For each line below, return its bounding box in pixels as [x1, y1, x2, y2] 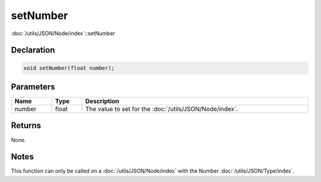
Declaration [11, 45, 55, 55]
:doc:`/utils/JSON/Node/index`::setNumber [11, 30, 115, 37]
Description [85, 97, 119, 105]
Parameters [11, 81, 55, 92]
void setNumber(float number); [23, 64, 115, 71]
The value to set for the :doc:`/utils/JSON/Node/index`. [85, 105, 238, 113]
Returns [11, 121, 42, 131]
